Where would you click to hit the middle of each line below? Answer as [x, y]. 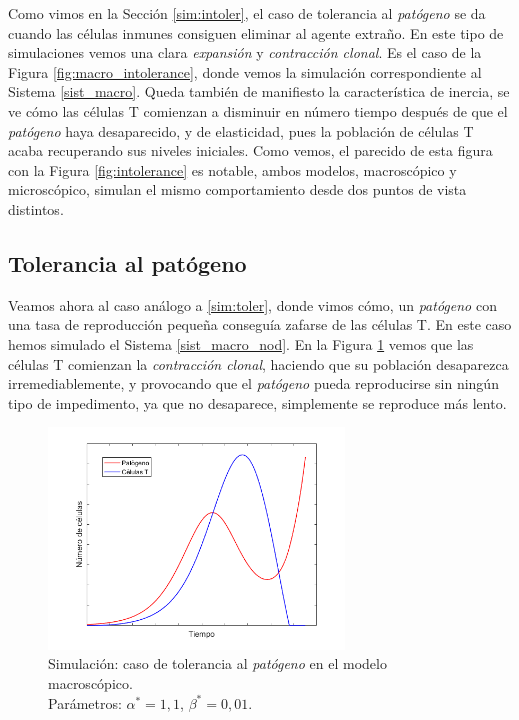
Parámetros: [85, 702]
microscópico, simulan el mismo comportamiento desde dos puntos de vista [237, 189]
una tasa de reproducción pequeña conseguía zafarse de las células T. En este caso [260, 324]
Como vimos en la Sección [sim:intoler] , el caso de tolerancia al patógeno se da [247, 13]
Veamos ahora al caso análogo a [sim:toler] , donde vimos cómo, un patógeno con [252, 304]
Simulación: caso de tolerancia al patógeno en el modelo [217, 663]
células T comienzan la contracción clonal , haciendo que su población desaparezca [258, 363]
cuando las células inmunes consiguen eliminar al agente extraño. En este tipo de [256, 32]
